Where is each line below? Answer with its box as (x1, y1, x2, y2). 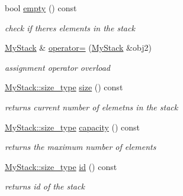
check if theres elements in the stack (5, 21, 135, 34)
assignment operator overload (5, 61, 111, 73)
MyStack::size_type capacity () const (5, 120, 140, 133)
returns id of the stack (5, 180, 85, 192)
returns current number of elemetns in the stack (5, 100, 178, 113)
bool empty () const (5, 2, 77, 14)
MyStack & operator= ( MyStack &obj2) (5, 41, 152, 54)
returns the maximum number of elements (5, 141, 156, 153)
